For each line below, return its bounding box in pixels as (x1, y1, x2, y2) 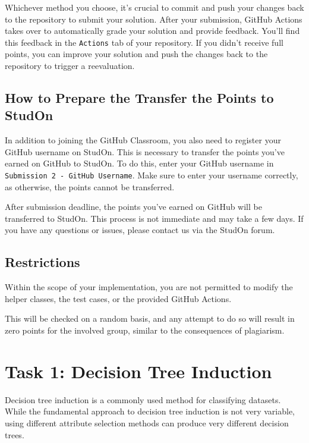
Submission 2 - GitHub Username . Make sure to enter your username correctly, (5, 169, 298, 181)
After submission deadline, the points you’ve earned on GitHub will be (5, 200, 262, 213)
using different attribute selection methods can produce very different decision (5, 416, 289, 429)
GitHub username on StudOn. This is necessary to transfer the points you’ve (5, 145, 285, 158)
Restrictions (5, 253, 80, 271)
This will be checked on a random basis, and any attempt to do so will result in (5, 312, 295, 325)
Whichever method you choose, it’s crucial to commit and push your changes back (5, 1, 304, 13)
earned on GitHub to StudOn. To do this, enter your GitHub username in (5, 157, 274, 169)
